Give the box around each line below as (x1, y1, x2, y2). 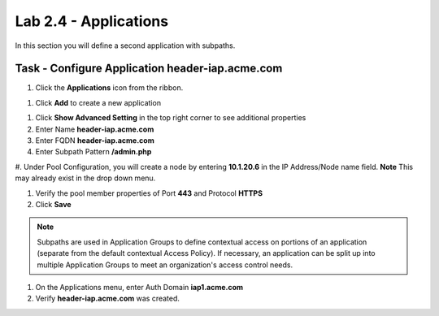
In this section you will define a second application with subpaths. (15, 41, 236, 50)
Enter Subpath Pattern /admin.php (35, 147, 152, 157)
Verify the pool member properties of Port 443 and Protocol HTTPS (35, 188, 263, 198)
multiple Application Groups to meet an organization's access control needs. (37, 260, 293, 270)
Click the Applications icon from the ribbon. (35, 83, 184, 93)
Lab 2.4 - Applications (15, 12, 169, 30)
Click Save (35, 199, 72, 209)
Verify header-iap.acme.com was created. (35, 293, 180, 304)
